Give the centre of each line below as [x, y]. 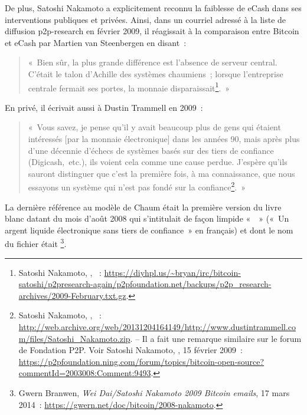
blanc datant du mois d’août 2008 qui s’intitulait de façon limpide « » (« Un [147, 218]
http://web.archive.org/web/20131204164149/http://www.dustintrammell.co [157, 327]
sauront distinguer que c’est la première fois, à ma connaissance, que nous [161, 173]
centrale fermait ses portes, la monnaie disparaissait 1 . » [129, 87]
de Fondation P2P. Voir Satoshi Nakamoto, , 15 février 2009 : [131, 350]
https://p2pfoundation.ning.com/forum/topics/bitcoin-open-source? [141, 361]
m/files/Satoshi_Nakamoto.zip [74, 338]
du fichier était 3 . [36, 243]
